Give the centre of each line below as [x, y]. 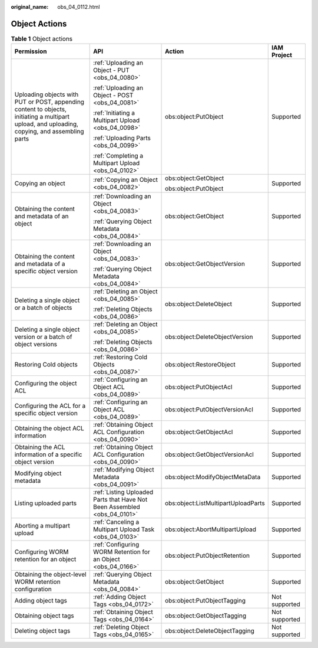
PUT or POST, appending [49, 102]
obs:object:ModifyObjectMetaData [213, 477]
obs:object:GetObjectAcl [199, 432]
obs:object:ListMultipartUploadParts [215, 503]
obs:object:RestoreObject [200, 365]
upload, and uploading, [47, 124]
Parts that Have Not [120, 500]
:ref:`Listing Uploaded [123, 492]
